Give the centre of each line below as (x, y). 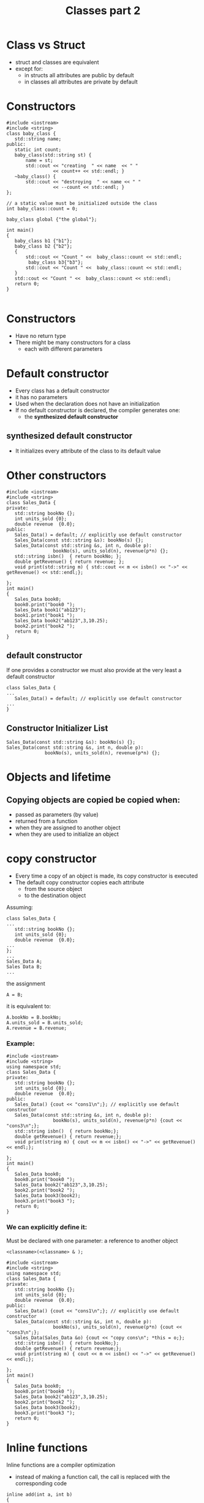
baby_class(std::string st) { (53, 155)
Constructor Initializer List (57, 728)
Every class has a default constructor (62, 391)
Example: (21, 1043)
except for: (29, 69)
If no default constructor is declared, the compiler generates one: (98, 410)
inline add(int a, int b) (39, 1494)
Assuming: (20, 908)
